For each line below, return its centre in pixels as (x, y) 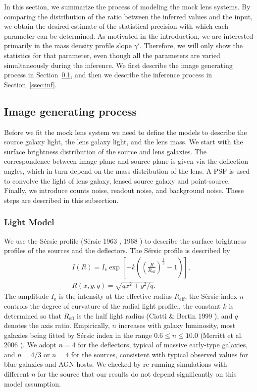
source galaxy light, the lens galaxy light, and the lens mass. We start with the (124, 142)
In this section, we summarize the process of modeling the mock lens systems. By (127, 6)
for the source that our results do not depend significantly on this (137, 374)
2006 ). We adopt (30, 345)
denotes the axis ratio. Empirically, (57, 325)
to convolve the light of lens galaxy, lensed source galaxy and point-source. (117, 180)
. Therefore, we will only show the (191, 45)
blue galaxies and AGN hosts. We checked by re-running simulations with (116, 364)
